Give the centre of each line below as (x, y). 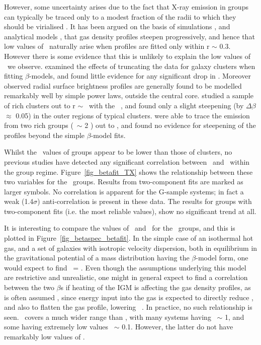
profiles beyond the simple (45, 135)
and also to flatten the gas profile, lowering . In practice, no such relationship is (128, 307)
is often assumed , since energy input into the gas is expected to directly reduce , (129, 297)
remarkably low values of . (45, 336)
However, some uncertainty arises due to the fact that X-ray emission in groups (126, 7)
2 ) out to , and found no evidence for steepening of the (170, 125)
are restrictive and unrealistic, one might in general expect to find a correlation (126, 277)
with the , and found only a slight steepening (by (166, 105)
